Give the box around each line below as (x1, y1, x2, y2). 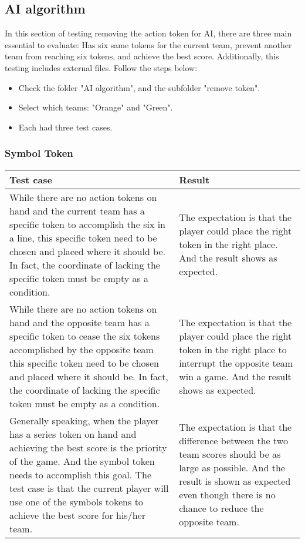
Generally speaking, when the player (9, 413, 159, 427)
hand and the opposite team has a (9, 315, 150, 329)
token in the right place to (179, 342, 287, 356)
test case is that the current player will (9, 481, 169, 495)
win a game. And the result (179, 369, 292, 383)
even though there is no (179, 488, 276, 502)
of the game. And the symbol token (9, 454, 155, 468)
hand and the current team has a (9, 203, 145, 217)
